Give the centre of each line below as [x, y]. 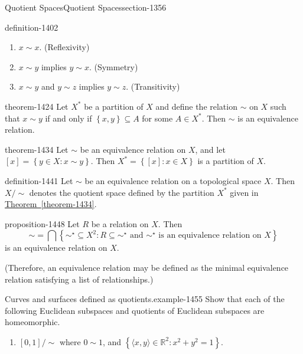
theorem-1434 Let [37, 149]
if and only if [69, 118]
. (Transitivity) [153, 86]
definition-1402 [32, 27]
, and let [210, 149]
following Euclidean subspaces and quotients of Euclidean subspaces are [135, 310]
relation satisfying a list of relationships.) [79, 279]
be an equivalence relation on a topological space [173, 180]
